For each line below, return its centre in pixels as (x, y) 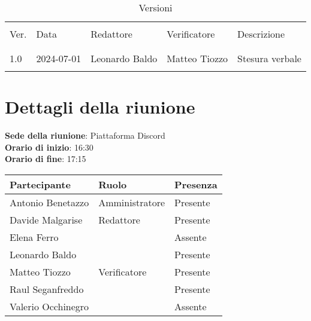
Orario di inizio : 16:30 (49, 147)
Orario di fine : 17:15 (46, 159)
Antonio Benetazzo (49, 202)
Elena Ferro (34, 237)
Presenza (196, 184)
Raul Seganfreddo (47, 289)
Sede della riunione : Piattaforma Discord (85, 135)
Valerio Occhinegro (49, 306)
